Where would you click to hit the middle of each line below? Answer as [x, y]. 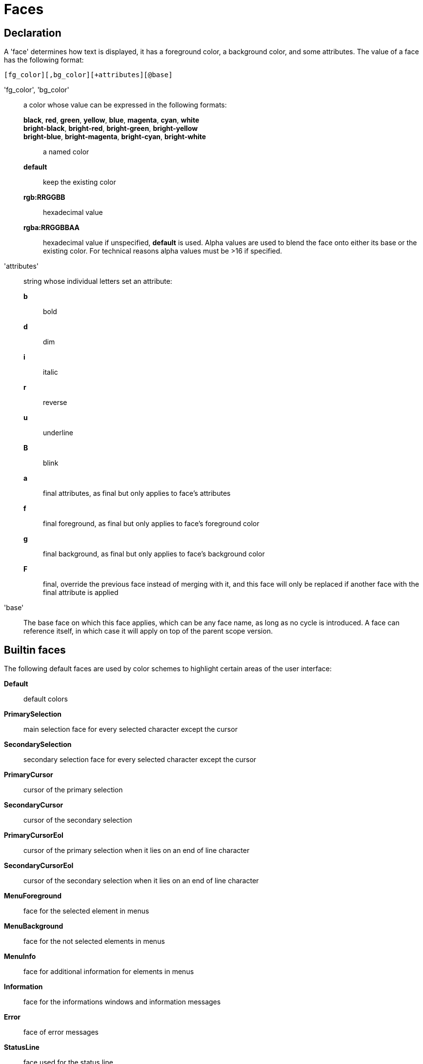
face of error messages [61, 1032]
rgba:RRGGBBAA [52, 228]
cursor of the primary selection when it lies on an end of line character [137, 851]
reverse [55, 403]
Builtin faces [35, 650]
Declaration [33, 33]
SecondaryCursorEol [39, 866]
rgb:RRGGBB [44, 197]
